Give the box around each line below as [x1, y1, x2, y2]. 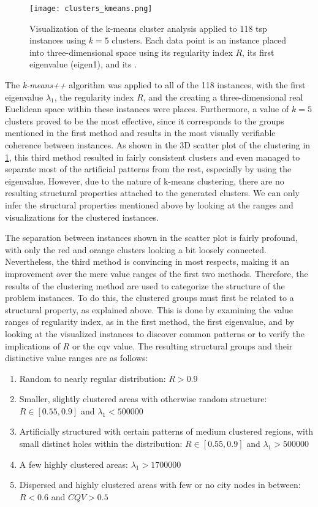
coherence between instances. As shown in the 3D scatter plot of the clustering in [5, 139, 311, 151]
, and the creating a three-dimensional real [143, 90, 303, 103]
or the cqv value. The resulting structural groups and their [72, 339, 293, 352]
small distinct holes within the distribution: [19, 437, 183, 450]
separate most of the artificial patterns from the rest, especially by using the [5, 162, 292, 175]
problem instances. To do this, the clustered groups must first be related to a [5, 291, 294, 304]
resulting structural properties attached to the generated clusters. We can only [5, 186, 300, 199]
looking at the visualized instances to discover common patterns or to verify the [5, 327, 305, 340]
